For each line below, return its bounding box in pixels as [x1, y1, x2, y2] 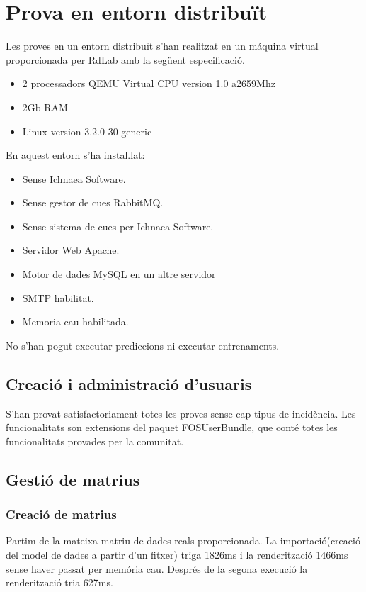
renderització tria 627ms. [6, 575, 113, 590]
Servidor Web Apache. [22, 242, 120, 257]
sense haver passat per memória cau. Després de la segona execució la [6, 561, 308, 576]
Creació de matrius [6, 506, 117, 523]
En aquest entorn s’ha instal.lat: [6, 147, 145, 162]
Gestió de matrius [6, 468, 140, 490]
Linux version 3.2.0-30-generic [22, 123, 152, 138]
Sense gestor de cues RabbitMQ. [22, 195, 164, 210]
